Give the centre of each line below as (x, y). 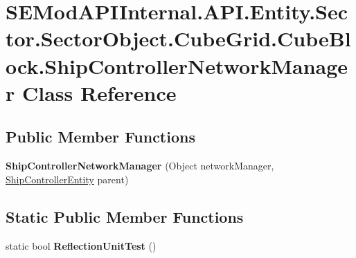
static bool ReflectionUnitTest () (81, 245)
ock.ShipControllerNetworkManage (177, 65)
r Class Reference (91, 92)
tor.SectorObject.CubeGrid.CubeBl (178, 38)
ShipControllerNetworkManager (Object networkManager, (140, 166)
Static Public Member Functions (125, 216)
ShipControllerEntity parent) (67, 179)
